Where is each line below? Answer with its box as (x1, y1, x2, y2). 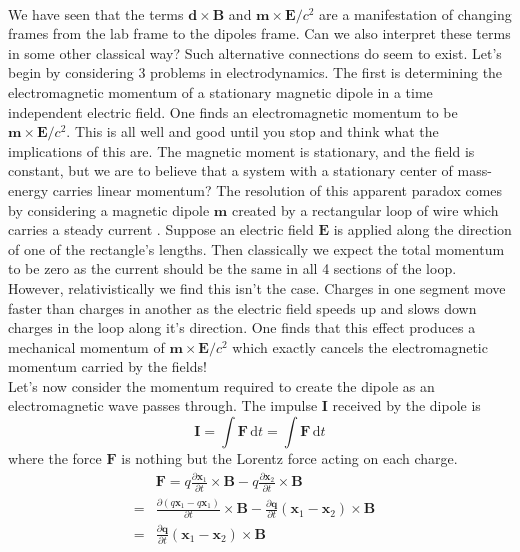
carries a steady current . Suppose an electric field (8, 219, 314, 240)
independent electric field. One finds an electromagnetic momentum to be (8, 101, 458, 122)
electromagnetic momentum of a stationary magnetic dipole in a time (8, 81, 433, 102)
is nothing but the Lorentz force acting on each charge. (121, 448, 458, 469)
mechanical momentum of (8, 336, 165, 357)
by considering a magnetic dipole (8, 199, 210, 220)
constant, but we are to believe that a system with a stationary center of (8, 160, 453, 181)
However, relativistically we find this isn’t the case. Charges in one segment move (8, 277, 506, 298)
